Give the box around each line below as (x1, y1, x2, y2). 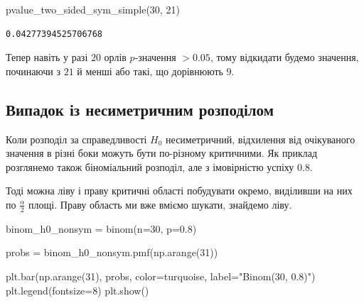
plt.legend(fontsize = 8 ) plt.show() (6, 282, 149, 297)
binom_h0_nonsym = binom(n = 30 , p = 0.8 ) (6, 221, 197, 236)
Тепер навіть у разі (6, 50, 88, 65)
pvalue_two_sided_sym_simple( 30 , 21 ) (6, 2, 180, 16)
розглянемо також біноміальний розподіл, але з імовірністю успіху (6, 159, 294, 174)
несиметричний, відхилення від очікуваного (166, 131, 355, 146)
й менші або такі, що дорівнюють (77, 63, 223, 78)
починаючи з (6, 63, 61, 78)
